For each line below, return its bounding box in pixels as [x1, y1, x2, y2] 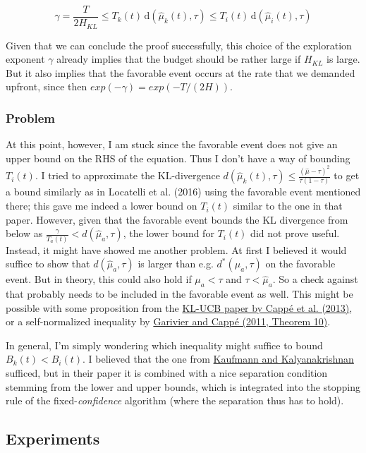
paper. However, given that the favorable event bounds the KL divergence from [6, 212, 348, 226]
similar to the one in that [233, 198, 343, 213]
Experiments [6, 428, 100, 449]
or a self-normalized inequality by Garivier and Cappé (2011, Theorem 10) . [6, 314, 331, 329]
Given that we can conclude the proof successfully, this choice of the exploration [6, 37, 352, 52]
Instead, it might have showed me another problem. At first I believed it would [6, 242, 347, 257]
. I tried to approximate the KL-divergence [35, 168, 220, 183]
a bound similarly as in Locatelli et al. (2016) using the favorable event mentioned [6, 184, 361, 199]
